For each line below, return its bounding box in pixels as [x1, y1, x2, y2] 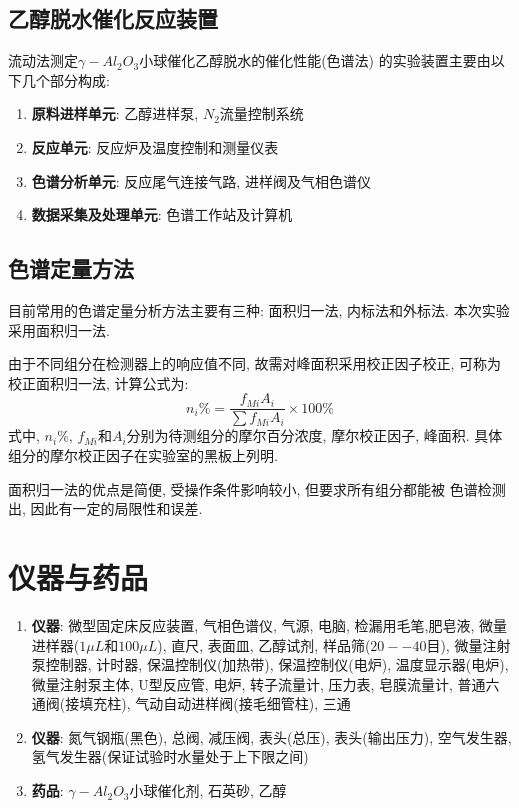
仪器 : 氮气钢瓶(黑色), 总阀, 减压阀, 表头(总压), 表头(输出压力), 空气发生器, [31, 726, 512, 747]
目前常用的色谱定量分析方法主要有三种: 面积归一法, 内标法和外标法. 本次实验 [8, 299, 510, 320]
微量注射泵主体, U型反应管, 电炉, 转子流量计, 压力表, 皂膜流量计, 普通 [31, 673, 486, 694]
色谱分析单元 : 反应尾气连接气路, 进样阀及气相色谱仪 [31, 170, 371, 191]
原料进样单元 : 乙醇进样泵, [31, 103, 199, 124]
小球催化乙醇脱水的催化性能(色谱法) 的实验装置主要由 [139, 50, 491, 71]
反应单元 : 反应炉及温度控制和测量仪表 [31, 136, 279, 157]
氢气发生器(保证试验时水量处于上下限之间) [31, 746, 309, 767]
